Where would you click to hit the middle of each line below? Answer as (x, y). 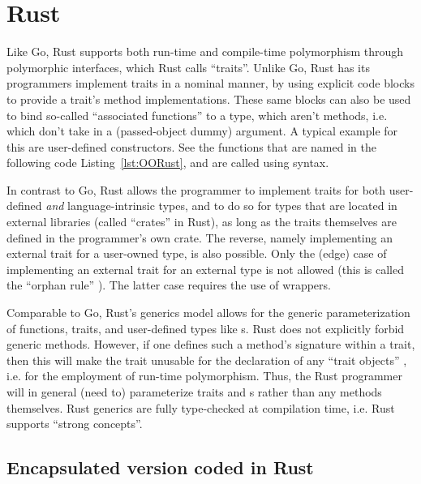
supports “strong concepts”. (75, 424)
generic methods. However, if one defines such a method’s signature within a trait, (211, 344)
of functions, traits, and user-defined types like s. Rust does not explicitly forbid (206, 328)
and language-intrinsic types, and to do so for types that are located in (221, 206)
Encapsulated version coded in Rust (160, 467)
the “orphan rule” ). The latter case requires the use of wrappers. (169, 285)
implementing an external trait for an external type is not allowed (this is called (205, 269)
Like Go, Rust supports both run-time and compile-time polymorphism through (205, 51)
